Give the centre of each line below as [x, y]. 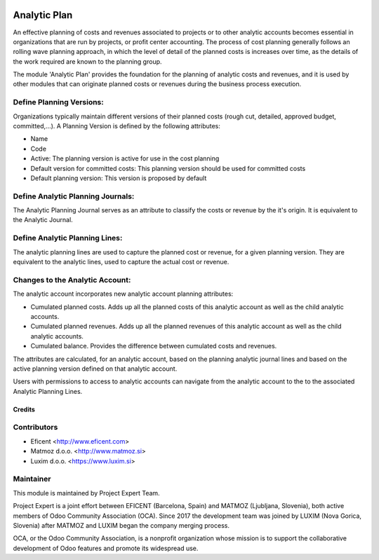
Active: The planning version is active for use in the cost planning [125, 158]
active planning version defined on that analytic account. [95, 369]
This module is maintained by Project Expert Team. [87, 493]
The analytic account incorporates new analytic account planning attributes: [123, 294]
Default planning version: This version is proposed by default [119, 178]
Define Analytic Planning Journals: [74, 196]
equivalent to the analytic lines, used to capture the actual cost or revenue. [121, 262]
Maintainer [32, 479]
